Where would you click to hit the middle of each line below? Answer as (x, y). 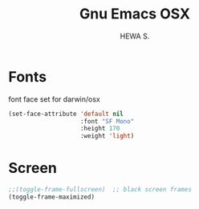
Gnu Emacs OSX (135, 14)
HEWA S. (135, 36)
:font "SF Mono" (107, 121)
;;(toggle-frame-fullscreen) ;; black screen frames (100, 190)
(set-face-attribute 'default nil (66, 114)
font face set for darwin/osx (54, 99)
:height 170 (100, 129)
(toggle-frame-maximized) (51, 197)
